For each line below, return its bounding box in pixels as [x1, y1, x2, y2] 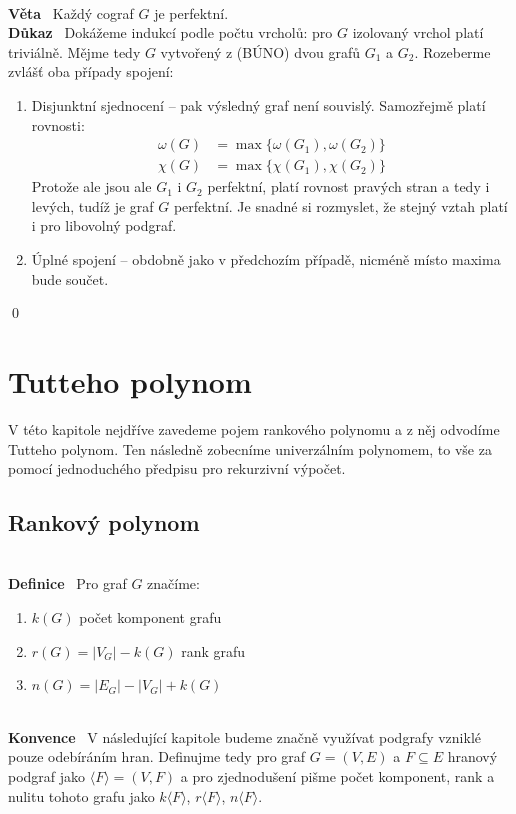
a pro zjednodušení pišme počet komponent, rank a [180, 766, 495, 787]
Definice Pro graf [8, 573, 127, 594]
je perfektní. [154, 2, 229, 23]
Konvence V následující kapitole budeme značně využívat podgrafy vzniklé [8, 726, 481, 747]
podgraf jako [8, 766, 86, 787]
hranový [447, 746, 498, 767]
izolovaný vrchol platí [352, 22, 484, 43]
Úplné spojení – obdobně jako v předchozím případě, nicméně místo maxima [31, 249, 501, 269]
